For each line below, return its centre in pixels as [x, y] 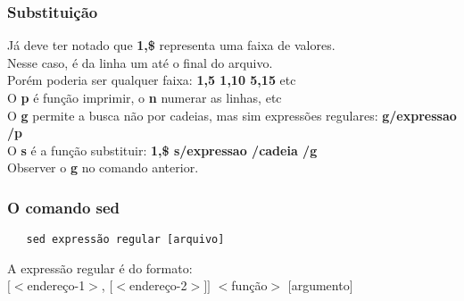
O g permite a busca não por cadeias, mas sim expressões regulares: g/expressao [232, 115]
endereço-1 [56, 285]
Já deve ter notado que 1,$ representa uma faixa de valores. [171, 45]
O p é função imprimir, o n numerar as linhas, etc [145, 97]
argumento [320, 285]
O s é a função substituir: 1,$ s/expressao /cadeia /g [162, 150]
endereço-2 [158, 285]
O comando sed [64, 207]
